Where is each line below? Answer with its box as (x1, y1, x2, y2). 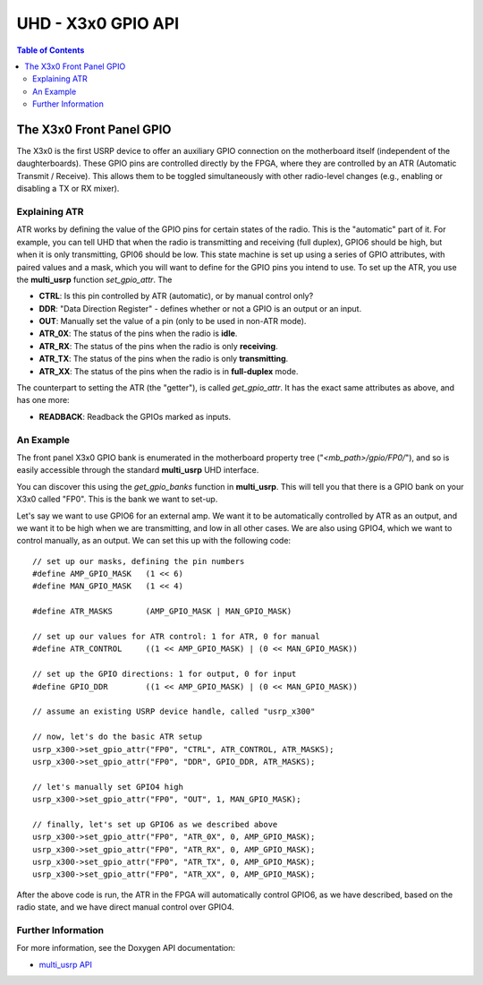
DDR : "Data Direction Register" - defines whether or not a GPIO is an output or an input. (38, 303, 362, 313)
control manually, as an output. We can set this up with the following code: (16, 535, 291, 546)
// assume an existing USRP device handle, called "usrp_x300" (32, 707, 316, 716)
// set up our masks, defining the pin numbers (32, 556, 245, 566)
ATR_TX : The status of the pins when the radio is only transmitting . (38, 354, 289, 364)
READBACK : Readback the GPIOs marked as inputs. (38, 411, 232, 422)
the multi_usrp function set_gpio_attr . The (16, 274, 173, 285)
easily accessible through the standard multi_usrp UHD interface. (16, 465, 259, 475)
